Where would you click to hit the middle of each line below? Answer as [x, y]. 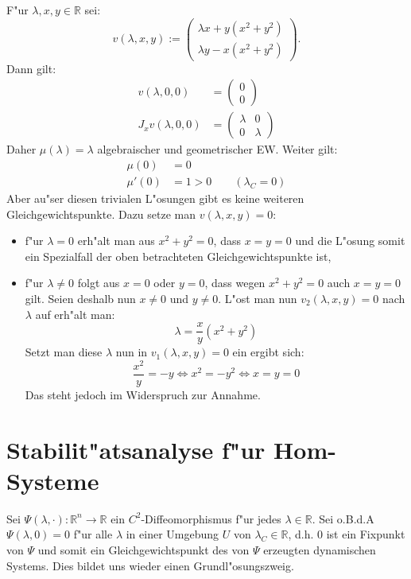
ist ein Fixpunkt [366, 534]
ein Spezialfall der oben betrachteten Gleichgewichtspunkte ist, [178, 256]
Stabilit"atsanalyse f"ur [136, 449]
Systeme [53, 480]
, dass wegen [235, 283]
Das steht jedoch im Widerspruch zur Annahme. [143, 394]
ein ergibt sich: [268, 352]
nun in [132, 352]
